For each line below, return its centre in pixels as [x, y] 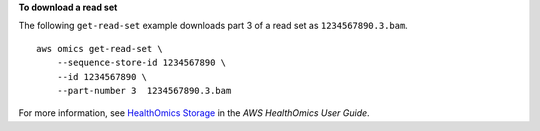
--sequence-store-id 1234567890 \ [141, 63]
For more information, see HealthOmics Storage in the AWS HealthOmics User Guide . [194, 113]
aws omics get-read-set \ [100, 48]
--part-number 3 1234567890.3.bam [144, 90]
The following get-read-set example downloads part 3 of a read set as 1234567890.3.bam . [213, 26]
